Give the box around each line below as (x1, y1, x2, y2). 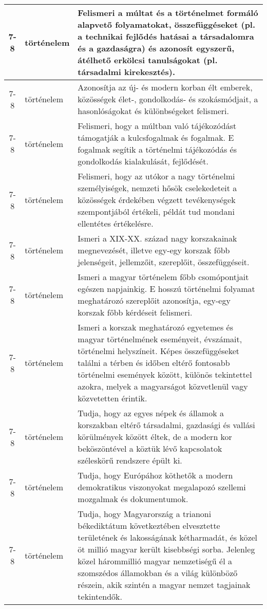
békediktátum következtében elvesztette (78, 520, 220, 531)
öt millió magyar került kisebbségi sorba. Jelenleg (78, 543, 255, 555)
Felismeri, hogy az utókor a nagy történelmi (78, 170, 235, 182)
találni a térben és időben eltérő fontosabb (78, 357, 230, 368)
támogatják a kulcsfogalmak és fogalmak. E (78, 132, 234, 143)
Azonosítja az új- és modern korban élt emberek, (78, 81, 253, 93)
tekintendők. (78, 590, 123, 602)
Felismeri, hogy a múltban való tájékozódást (78, 120, 237, 132)
